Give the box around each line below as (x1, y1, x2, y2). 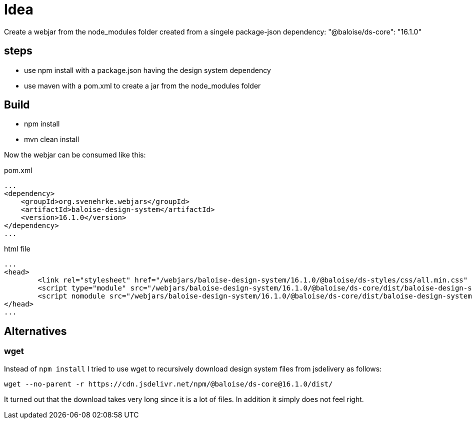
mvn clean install (24, 135, 79, 144)
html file (4, 244, 30, 253)
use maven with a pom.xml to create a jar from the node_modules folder (24, 81, 261, 90)
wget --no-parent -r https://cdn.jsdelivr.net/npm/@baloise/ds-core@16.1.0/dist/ (4, 379, 333, 388)
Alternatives (4, 324, 67, 337)
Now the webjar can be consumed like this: (4, 150, 146, 159)
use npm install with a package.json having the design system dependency (24, 65, 271, 74)
